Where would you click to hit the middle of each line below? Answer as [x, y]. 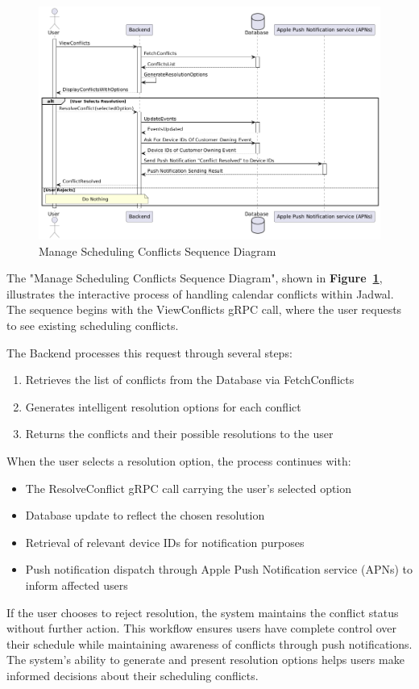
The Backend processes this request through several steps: [149, 352]
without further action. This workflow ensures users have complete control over [202, 628]
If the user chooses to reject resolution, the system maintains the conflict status [203, 612]
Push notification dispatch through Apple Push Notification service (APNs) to [219, 569]
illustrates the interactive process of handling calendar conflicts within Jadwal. [200, 293]
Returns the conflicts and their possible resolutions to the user [179, 434]
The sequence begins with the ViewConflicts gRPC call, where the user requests [204, 309]
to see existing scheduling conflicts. [93, 325]
